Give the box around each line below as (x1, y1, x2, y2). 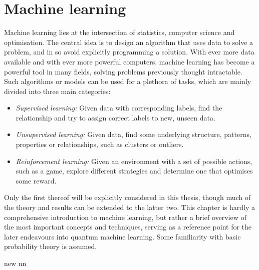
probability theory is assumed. (4, 241, 97, 251)
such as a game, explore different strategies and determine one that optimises (16, 165, 253, 176)
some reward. (16, 175, 57, 185)
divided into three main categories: (4, 85, 111, 96)
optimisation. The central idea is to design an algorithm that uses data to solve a (4, 36, 253, 47)
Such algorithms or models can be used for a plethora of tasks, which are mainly (4, 76, 251, 86)
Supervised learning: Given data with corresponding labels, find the (16, 102, 222, 113)
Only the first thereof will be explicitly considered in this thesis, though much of (4, 192, 251, 202)
